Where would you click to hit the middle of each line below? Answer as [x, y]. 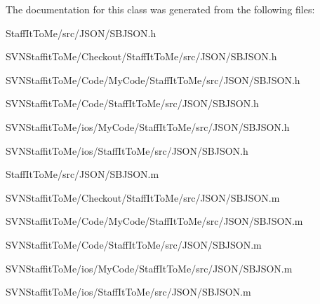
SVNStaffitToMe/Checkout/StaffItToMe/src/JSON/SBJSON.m [143, 197]
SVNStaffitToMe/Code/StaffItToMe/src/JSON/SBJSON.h [132, 103]
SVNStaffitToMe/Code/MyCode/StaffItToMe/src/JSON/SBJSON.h [153, 80]
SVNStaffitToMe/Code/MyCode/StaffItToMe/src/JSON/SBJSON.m [154, 221]
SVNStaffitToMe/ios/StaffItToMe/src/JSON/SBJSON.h [127, 150]
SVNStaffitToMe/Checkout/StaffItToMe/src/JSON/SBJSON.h [141, 56]
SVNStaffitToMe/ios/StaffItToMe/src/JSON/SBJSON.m [128, 292]
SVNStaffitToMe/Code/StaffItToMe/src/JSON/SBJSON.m [134, 244]
